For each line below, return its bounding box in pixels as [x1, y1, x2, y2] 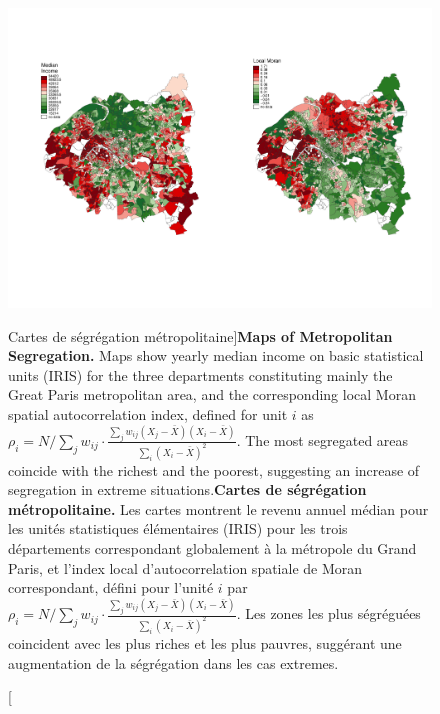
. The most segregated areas [236, 429, 409, 450]
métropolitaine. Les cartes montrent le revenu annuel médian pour [8, 498, 429, 519]
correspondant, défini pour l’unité [8, 577, 214, 598]
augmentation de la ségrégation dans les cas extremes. [8, 652, 339, 673]
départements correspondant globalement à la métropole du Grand [8, 538, 417, 559]
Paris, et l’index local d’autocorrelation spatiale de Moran [8, 557, 363, 578]
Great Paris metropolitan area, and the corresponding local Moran [8, 384, 416, 405]
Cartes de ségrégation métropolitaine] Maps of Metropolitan [8, 325, 393, 346]
